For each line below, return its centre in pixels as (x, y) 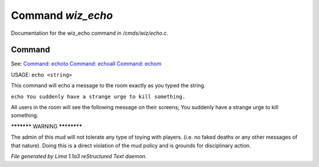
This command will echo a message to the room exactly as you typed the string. (108, 86)
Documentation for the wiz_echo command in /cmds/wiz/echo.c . (89, 33)
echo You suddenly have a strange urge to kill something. (98, 96)
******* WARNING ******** (47, 126)
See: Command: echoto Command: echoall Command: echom (86, 64)
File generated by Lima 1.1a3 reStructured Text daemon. (79, 156)
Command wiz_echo (62, 15)
